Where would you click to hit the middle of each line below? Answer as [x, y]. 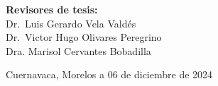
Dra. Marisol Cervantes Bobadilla [78, 50]
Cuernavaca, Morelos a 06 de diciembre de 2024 [109, 74]
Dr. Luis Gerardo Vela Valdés [71, 23]
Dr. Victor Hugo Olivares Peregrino [84, 37]
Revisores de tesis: [52, 9]
